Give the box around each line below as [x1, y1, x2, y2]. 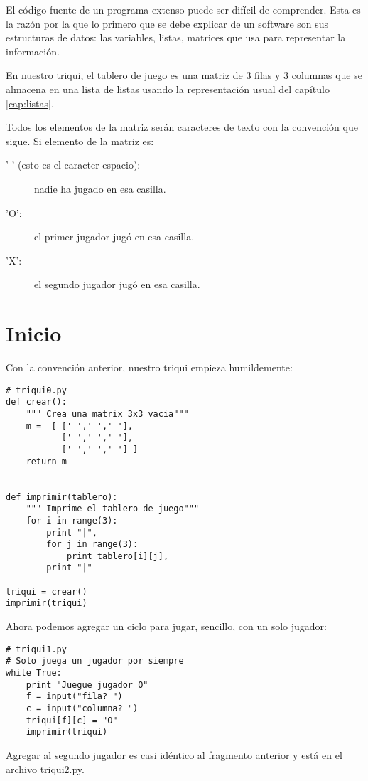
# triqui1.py [6, 644, 67, 654]
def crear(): [6, 397, 67, 408]
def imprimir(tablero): [6, 492, 118, 502]
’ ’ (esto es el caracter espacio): [6, 157, 141, 172]
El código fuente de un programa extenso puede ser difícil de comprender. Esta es [6, 2, 361, 16]
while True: [6, 668, 62, 678]
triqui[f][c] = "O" [26, 715, 118, 726]
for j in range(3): [46, 539, 139, 550]
